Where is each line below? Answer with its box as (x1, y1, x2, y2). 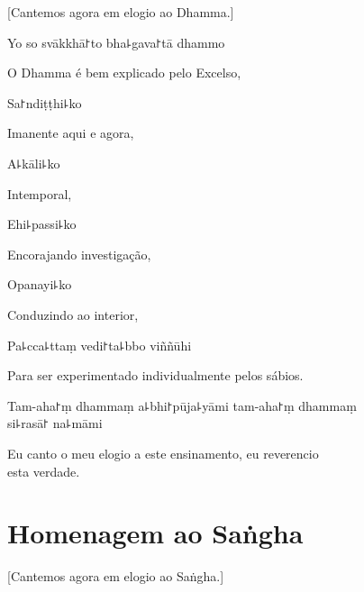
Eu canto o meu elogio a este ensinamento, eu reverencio (7, 443, 319, 462)
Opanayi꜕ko (7, 275, 72, 294)
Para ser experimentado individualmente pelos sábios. (7, 366, 304, 385)
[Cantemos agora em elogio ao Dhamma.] (7, 3, 234, 21)
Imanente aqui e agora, (7, 123, 134, 142)
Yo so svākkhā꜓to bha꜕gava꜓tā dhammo (7, 32, 225, 51)
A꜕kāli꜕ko (7, 153, 60, 172)
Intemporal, (7, 184, 72, 203)
